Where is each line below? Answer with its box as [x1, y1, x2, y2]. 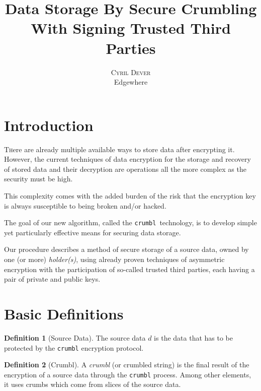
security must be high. [4, 173, 73, 184]
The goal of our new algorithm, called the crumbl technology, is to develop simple [4, 217, 257, 228]
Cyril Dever [111, 67, 151, 77]
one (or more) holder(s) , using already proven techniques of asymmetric [4, 254, 225, 265]
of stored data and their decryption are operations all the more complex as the [4, 163, 246, 174]
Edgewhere [114, 77, 148, 87]
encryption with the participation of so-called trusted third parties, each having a [4, 264, 255, 274]
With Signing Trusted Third [31, 18, 231, 38]
